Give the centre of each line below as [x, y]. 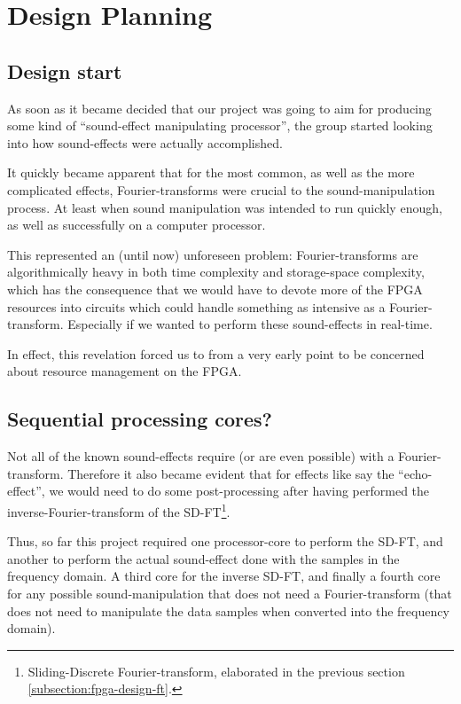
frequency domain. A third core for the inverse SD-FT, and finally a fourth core [224, 576]
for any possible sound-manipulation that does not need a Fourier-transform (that [230, 593]
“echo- [415, 473]
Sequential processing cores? [140, 419]
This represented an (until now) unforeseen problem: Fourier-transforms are [213, 254]
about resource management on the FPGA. [125, 371]
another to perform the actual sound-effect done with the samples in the [203, 558]
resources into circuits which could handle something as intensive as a [196, 306]
